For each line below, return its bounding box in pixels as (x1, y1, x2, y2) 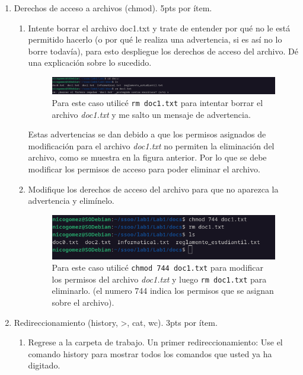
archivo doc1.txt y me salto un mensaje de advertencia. (52, 108, 251, 120)
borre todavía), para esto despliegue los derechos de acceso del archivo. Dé (28, 44, 298, 57)
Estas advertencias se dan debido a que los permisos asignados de (28, 128, 266, 140)
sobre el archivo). (52, 296, 114, 309)
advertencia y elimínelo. (28, 194, 114, 207)
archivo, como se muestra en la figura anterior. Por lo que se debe (28, 151, 267, 164)
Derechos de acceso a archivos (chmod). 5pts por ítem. (14, 2, 212, 14)
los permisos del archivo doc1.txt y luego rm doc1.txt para (52, 273, 267, 285)
